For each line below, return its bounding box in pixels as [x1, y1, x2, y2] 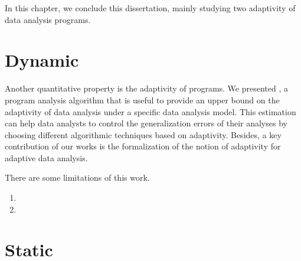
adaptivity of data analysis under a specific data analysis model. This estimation [5, 105, 296, 118]
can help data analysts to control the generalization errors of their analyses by [5, 117, 287, 129]
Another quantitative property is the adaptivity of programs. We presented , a [5, 82, 289, 94]
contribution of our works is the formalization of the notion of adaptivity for [5, 140, 281, 152]
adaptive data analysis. [5, 151, 88, 164]
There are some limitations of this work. [5, 171, 150, 184]
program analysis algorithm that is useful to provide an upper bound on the [5, 93, 280, 106]
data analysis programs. [5, 13, 91, 25]
